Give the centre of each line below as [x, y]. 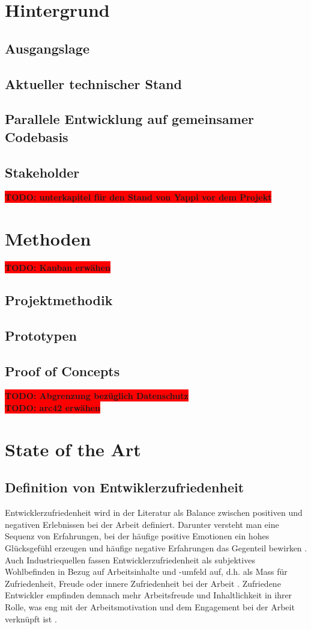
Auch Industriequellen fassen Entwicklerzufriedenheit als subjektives [130, 559]
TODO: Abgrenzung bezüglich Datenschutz [97, 396]
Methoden [48, 239]
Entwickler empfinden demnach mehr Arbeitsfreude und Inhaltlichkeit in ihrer [149, 595]
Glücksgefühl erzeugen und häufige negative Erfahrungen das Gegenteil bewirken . [156, 547]
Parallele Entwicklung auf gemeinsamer [129, 119]
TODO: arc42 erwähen [53, 407]
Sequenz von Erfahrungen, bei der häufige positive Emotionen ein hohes [137, 536]
